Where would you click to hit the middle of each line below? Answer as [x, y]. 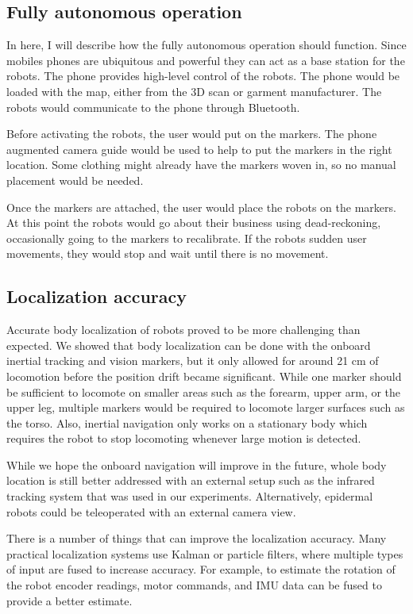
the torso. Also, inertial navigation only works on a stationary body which [187, 422]
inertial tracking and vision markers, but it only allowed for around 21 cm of [193, 361]
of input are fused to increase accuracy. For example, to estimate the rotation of [201, 569]
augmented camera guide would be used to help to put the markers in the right [199, 149]
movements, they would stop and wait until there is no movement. [168, 253]
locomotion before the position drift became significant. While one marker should [204, 376]
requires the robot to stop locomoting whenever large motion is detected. [184, 438]
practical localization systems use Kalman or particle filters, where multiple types [205, 553]
